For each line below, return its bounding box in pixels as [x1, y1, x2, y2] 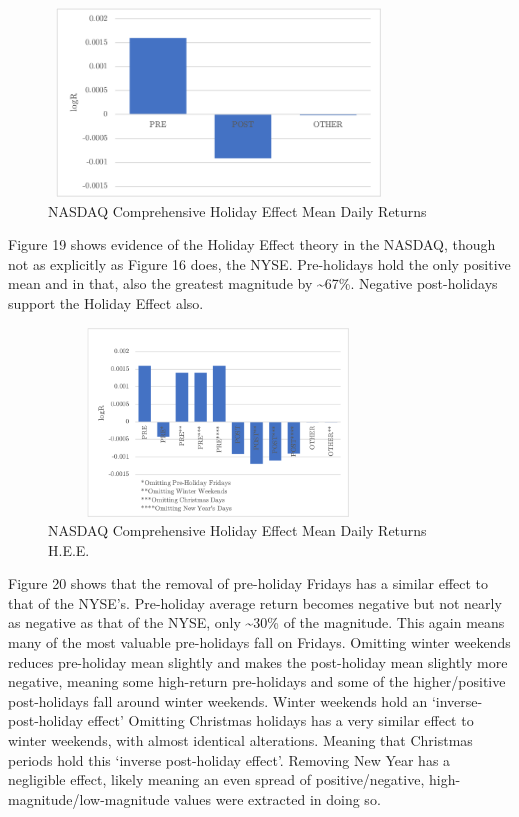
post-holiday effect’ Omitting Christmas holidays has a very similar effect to [8, 710, 474, 731]
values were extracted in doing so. [174, 788, 381, 809]
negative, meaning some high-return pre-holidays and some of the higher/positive [8, 671, 506, 692]
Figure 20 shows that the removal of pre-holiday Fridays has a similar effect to [8, 573, 489, 594]
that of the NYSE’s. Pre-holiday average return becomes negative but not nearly [8, 592, 502, 613]
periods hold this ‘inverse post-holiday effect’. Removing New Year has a [8, 749, 451, 770]
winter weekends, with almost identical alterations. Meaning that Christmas [8, 730, 473, 751]
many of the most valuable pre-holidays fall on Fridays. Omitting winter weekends [8, 632, 511, 653]
